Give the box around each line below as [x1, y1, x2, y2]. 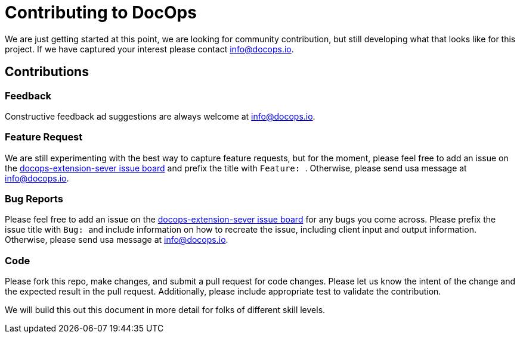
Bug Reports [5, 193, 63, 205]
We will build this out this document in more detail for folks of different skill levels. [5, 305, 326, 315]
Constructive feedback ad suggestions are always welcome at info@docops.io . [5, 111, 315, 121]
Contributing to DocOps [5, 2, 197, 23]
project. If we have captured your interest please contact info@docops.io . [5, 43, 294, 54]
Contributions [5, 64, 89, 80]
